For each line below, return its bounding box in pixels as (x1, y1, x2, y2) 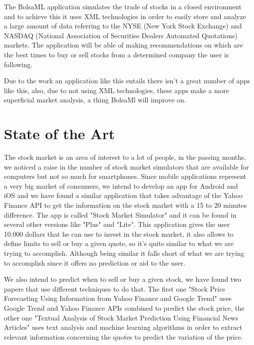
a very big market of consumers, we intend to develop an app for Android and (4, 180, 238, 191)
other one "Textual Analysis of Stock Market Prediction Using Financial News (4, 312, 238, 322)
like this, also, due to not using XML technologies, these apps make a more (4, 85, 229, 95)
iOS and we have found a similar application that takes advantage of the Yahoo (4, 190, 243, 200)
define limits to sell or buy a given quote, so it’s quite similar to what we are (4, 238, 234, 248)
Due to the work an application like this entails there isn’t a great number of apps (4, 75, 251, 86)
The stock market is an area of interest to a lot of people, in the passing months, (4, 152, 246, 162)
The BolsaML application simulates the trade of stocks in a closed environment (4, 1, 242, 11)
